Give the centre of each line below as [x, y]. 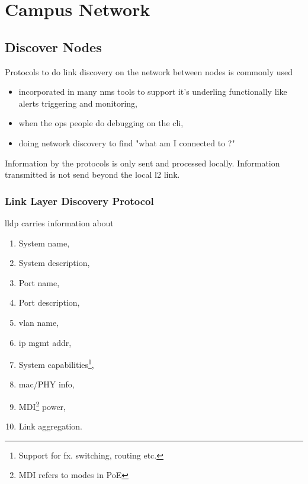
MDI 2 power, [42, 405]
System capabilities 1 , [56, 363]
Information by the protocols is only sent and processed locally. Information [142, 163]
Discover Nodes [53, 47]
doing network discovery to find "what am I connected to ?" [127, 142]
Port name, [39, 282]
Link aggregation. [50, 426]
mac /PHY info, [46, 384]
